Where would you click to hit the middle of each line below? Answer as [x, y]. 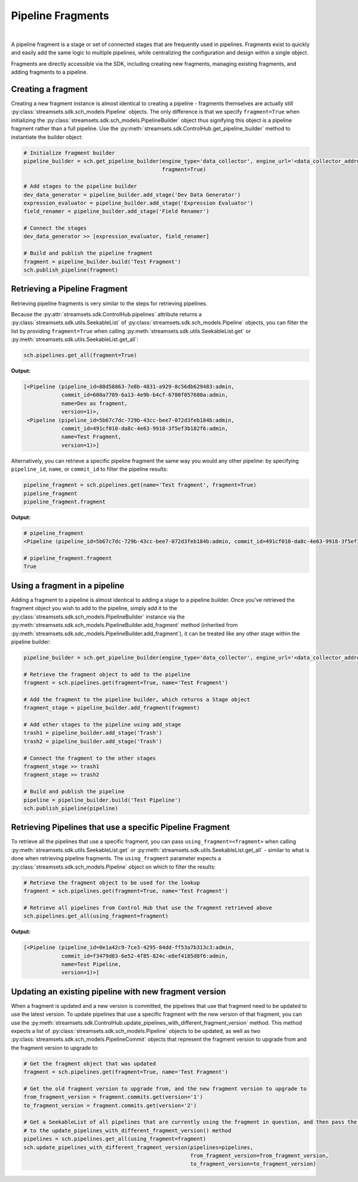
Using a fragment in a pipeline [68, 585]
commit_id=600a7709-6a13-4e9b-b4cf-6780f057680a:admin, [145, 395]
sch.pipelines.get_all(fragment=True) [80, 355]
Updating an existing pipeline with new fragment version [118, 991]
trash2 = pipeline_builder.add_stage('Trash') [93, 741]
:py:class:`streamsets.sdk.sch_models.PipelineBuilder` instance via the [98, 617]
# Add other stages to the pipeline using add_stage [102, 725]
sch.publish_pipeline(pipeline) [71, 808]
